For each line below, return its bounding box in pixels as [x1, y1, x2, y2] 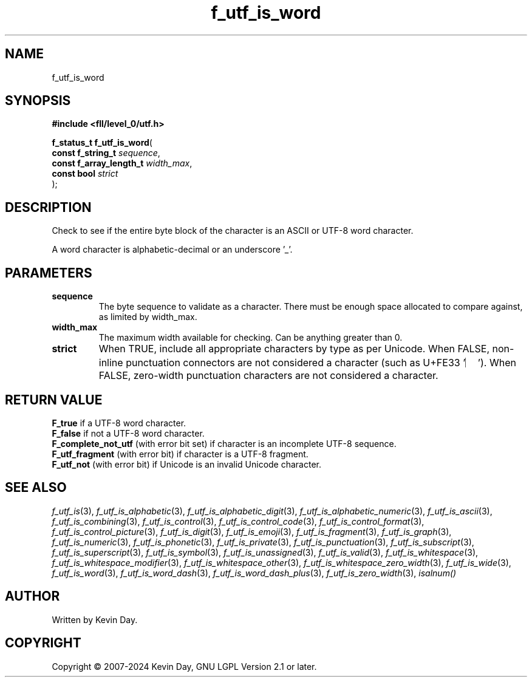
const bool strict [52, 168, 118, 179]
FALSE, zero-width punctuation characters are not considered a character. [98, 369, 438, 382]
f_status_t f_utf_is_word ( [52, 137, 152, 148]
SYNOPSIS [5, 93, 71, 109]
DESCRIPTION [5, 199, 92, 215]
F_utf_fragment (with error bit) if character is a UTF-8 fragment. [52, 448, 309, 459]
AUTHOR [5, 588, 60, 604]
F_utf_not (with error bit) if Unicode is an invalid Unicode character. [52, 459, 322, 469]
